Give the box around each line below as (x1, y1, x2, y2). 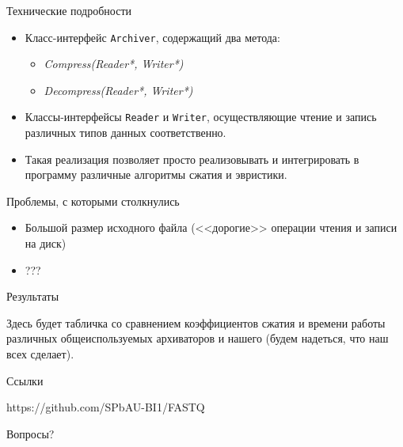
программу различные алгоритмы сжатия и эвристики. (25, 166, 287, 183)
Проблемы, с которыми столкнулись (6, 192, 180, 209)
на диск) (25, 235, 67, 252)
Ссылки (6, 372, 44, 388)
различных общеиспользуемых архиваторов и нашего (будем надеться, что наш (6, 330, 389, 347)
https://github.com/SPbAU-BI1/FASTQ (6, 399, 205, 415)
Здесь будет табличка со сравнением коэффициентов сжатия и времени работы (6, 314, 386, 331)
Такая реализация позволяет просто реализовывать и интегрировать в (25, 150, 359, 167)
